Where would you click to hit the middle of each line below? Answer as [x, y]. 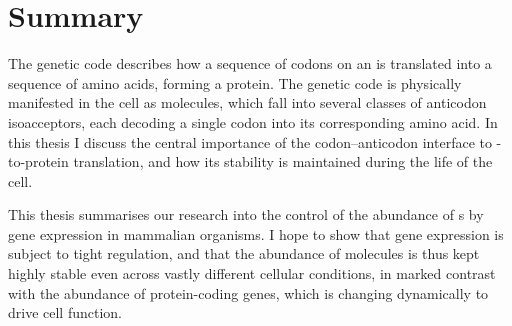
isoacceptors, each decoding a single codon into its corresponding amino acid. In [253, 121]
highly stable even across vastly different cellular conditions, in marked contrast [252, 273]
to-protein [38, 161]
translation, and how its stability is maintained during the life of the [283, 161]
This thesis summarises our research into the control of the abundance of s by [246, 214]
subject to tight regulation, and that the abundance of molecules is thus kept [244, 253]
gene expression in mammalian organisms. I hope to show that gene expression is [256, 233]
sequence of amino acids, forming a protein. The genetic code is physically [235, 82]
